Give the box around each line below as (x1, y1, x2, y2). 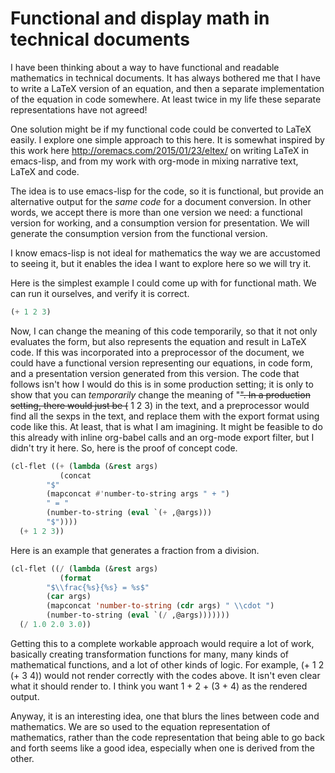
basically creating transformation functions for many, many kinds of (10, 648, 289, 660)
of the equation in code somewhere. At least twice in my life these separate (10, 93, 322, 105)
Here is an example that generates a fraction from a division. (10, 544, 260, 556)
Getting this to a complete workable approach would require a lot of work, (10, 637, 315, 649)
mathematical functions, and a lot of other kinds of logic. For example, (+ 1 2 (10, 658, 325, 671)
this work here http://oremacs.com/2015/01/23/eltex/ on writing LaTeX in (10, 144, 310, 156)
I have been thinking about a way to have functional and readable (10, 61, 280, 73)
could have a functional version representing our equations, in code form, (10, 357, 313, 369)
